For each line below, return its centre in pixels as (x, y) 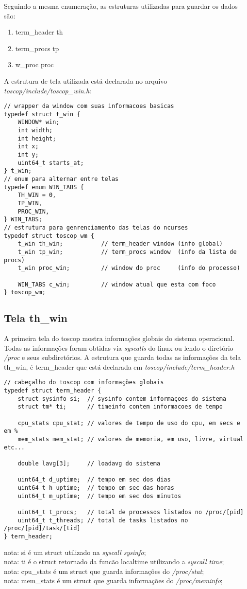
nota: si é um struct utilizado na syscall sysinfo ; (75, 552)
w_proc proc (34, 64)
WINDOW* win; (39, 122)
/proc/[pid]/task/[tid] (42, 528)
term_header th (39, 32)
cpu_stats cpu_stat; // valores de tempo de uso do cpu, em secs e (129, 423)
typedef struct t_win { (42, 114)
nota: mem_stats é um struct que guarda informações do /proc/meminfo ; (113, 580)
